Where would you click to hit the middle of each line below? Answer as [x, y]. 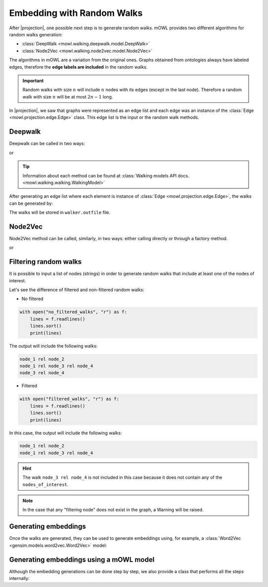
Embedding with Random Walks [76, 13]
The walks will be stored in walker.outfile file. [60, 212]
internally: [19, 579]
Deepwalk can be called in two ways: [47, 144]
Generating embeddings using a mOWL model [82, 559]
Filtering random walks [45, 262]
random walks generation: [36, 34]
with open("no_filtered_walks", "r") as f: [73, 312]
